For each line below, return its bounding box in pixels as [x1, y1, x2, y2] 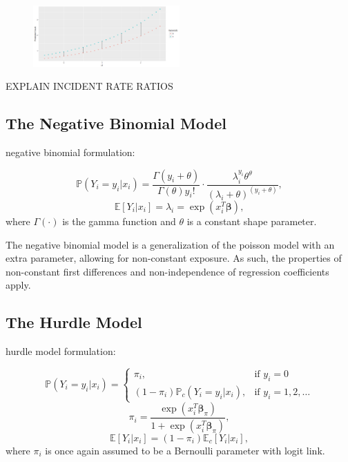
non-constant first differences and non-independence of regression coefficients [6, 264, 329, 278]
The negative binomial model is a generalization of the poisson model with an [6, 237, 335, 251]
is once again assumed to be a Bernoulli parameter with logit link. [45, 443, 325, 457]
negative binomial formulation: [6, 145, 135, 159]
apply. [6, 278, 31, 292]
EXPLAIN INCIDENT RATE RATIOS [6, 79, 173, 93]
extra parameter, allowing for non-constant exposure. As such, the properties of [6, 251, 342, 265]
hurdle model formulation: [6, 344, 116, 358]
